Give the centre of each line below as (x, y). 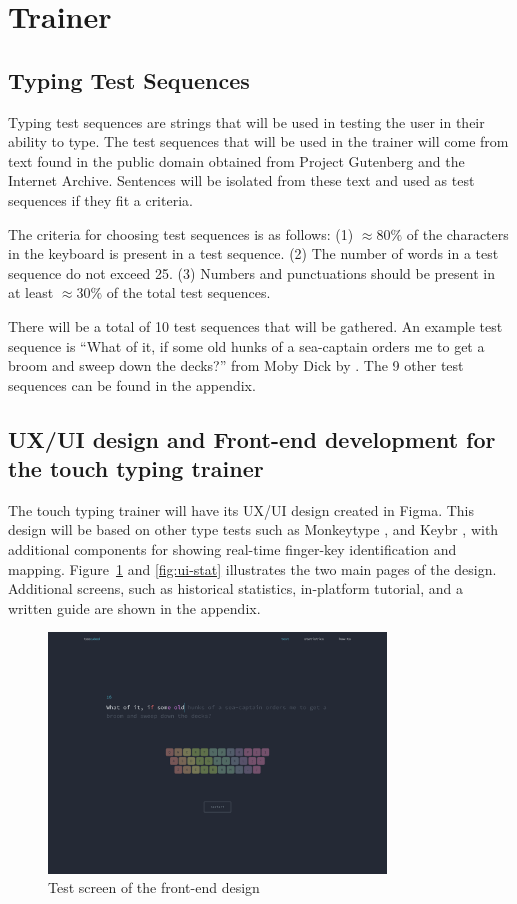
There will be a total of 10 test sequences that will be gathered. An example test (255, 325)
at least (31, 292)
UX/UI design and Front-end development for (252, 438)
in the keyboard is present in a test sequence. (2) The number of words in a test (253, 253)
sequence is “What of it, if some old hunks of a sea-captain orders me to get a (246, 345)
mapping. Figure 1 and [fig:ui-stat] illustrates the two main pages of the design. (252, 568)
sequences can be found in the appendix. (132, 384)
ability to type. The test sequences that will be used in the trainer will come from (258, 141)
